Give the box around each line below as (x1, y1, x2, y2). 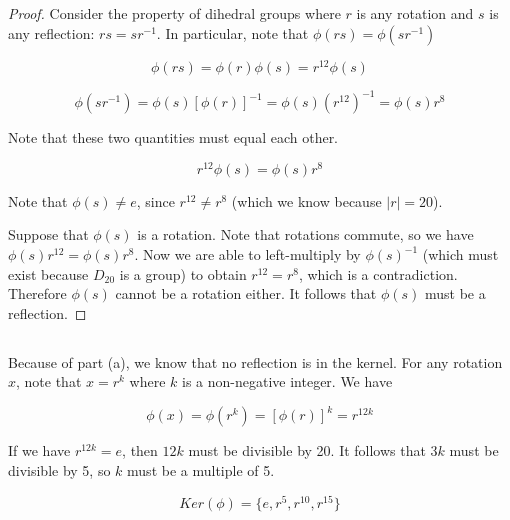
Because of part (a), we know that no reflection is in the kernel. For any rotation (8, 351, 503, 372)
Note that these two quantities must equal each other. (8, 127, 339, 148)
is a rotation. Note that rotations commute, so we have (137, 224, 474, 245)
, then (122, 440, 158, 461)
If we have (8, 440, 71, 461)
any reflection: (8, 22, 95, 43)
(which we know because (231, 190, 382, 211)
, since (136, 190, 175, 211)
